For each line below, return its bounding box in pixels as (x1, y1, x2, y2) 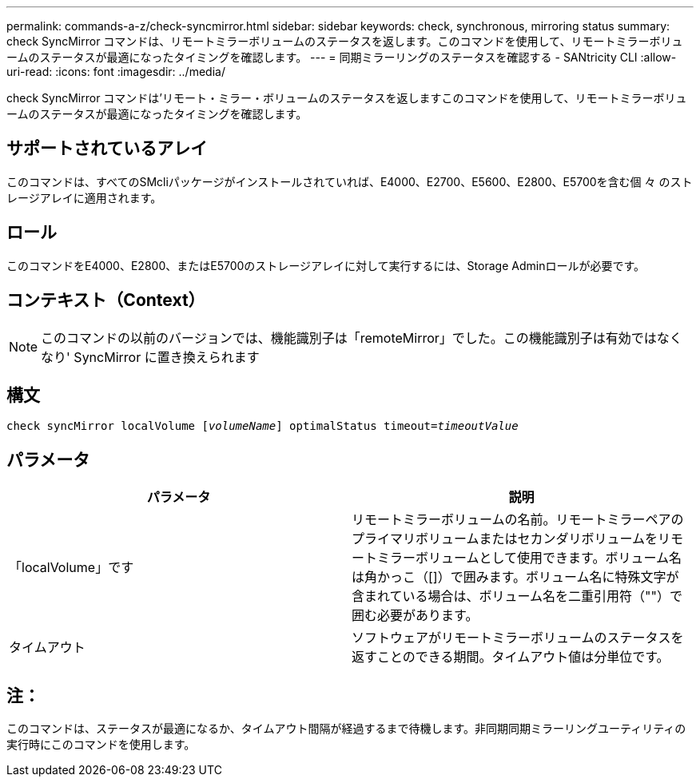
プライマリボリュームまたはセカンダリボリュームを (352, 531, 658, 547)
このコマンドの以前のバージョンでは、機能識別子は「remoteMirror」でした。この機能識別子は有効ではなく (41, 329, 682, 346)
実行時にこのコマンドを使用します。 (6, 737, 196, 752)
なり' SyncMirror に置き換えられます (41, 348, 260, 365)
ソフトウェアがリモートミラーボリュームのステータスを (352, 630, 684, 646)
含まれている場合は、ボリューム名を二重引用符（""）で (352, 588, 682, 605)
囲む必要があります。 (352, 607, 479, 624)
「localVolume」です (9, 559, 134, 576)
